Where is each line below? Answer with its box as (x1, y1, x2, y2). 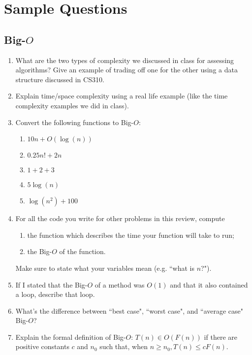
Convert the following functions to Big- (15, 117, 134, 127)
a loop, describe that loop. (15, 289, 95, 299)
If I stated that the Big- (15, 279, 88, 290)
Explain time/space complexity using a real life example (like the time (15, 91, 228, 101)
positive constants (15, 341, 69, 352)
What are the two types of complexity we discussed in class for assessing (15, 55, 234, 65)
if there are (204, 331, 237, 342)
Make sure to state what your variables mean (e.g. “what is (15, 262, 195, 273)
